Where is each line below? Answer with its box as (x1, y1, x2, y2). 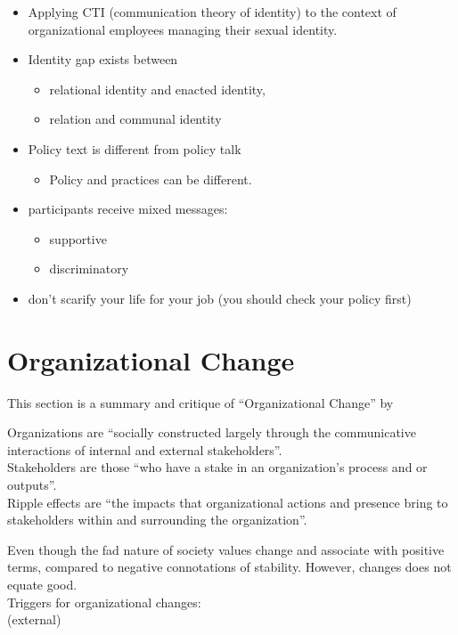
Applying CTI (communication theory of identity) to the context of (28, 3, 397, 20)
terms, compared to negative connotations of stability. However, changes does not (7, 558, 452, 576)
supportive (49, 229, 107, 248)
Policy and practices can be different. (49, 169, 252, 188)
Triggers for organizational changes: (7, 592, 201, 611)
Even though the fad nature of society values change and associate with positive (7, 540, 445, 558)
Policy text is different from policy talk (28, 139, 241, 158)
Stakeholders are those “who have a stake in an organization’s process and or (7, 458, 428, 476)
